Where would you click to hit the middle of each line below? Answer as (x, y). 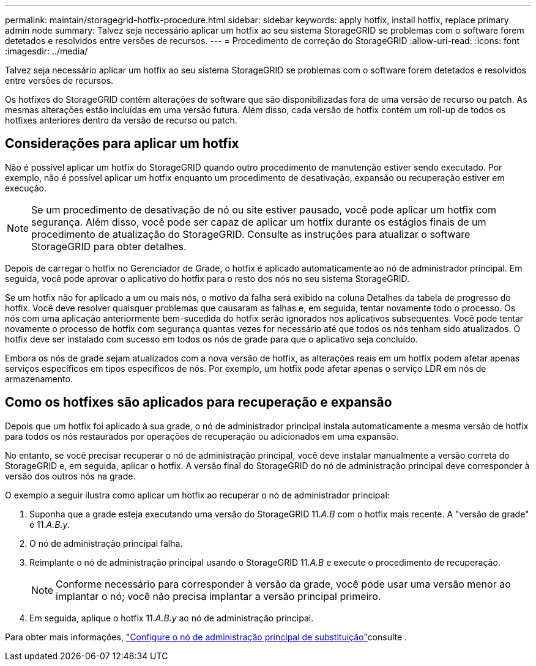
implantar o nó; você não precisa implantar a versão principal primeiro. (218, 596)
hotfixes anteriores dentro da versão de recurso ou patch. (121, 120)
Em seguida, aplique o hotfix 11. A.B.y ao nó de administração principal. (172, 618)
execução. (26, 188)
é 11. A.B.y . (50, 524)
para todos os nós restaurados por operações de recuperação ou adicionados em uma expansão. (202, 436)
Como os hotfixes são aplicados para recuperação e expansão (199, 402)
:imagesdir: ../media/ (47, 51)
